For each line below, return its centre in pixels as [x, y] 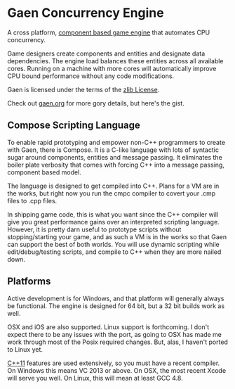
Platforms [29, 282]
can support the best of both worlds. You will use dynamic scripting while [113, 244]
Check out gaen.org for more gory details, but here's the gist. [96, 103]
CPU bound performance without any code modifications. [90, 76]
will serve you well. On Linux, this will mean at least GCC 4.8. [95, 378]
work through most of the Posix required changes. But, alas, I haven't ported [117, 342]
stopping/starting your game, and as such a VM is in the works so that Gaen [117, 236]
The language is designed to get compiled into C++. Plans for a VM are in [113, 186]
